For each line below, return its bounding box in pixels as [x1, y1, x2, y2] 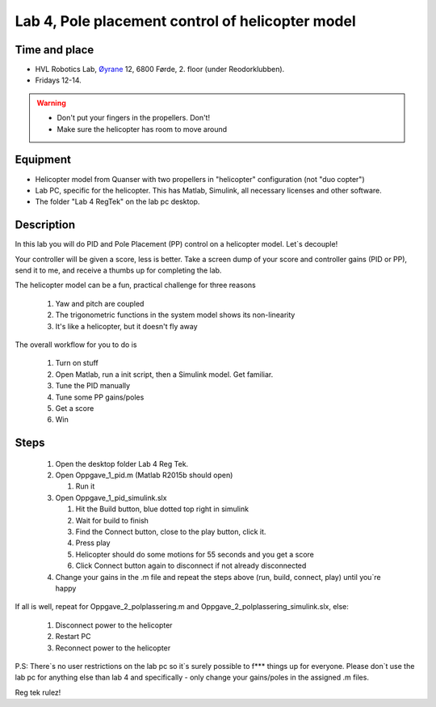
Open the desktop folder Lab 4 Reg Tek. [55, 459, 189, 468]
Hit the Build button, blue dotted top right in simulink [75, 504, 249, 514]
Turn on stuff [55, 358, 99, 368]
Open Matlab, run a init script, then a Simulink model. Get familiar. [55, 369, 274, 379]
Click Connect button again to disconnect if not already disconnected [75, 561, 307, 570]
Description [15, 218, 76, 232]
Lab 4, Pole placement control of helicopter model [15, 12, 356, 30]
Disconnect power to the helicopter [55, 620, 173, 630]
